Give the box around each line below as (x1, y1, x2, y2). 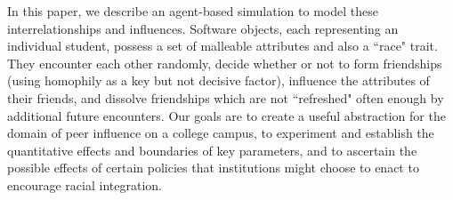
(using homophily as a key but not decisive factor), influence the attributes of (7, 71, 430, 90)
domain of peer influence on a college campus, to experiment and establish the (7, 124, 434, 142)
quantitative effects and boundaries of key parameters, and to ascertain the (7, 140, 417, 159)
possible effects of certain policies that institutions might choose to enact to (7, 158, 419, 177)
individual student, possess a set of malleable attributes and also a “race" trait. (7, 36, 438, 55)
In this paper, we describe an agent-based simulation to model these (7, 2, 378, 20)
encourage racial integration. (7, 175, 162, 194)
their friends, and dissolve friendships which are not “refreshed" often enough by (7, 88, 444, 107)
